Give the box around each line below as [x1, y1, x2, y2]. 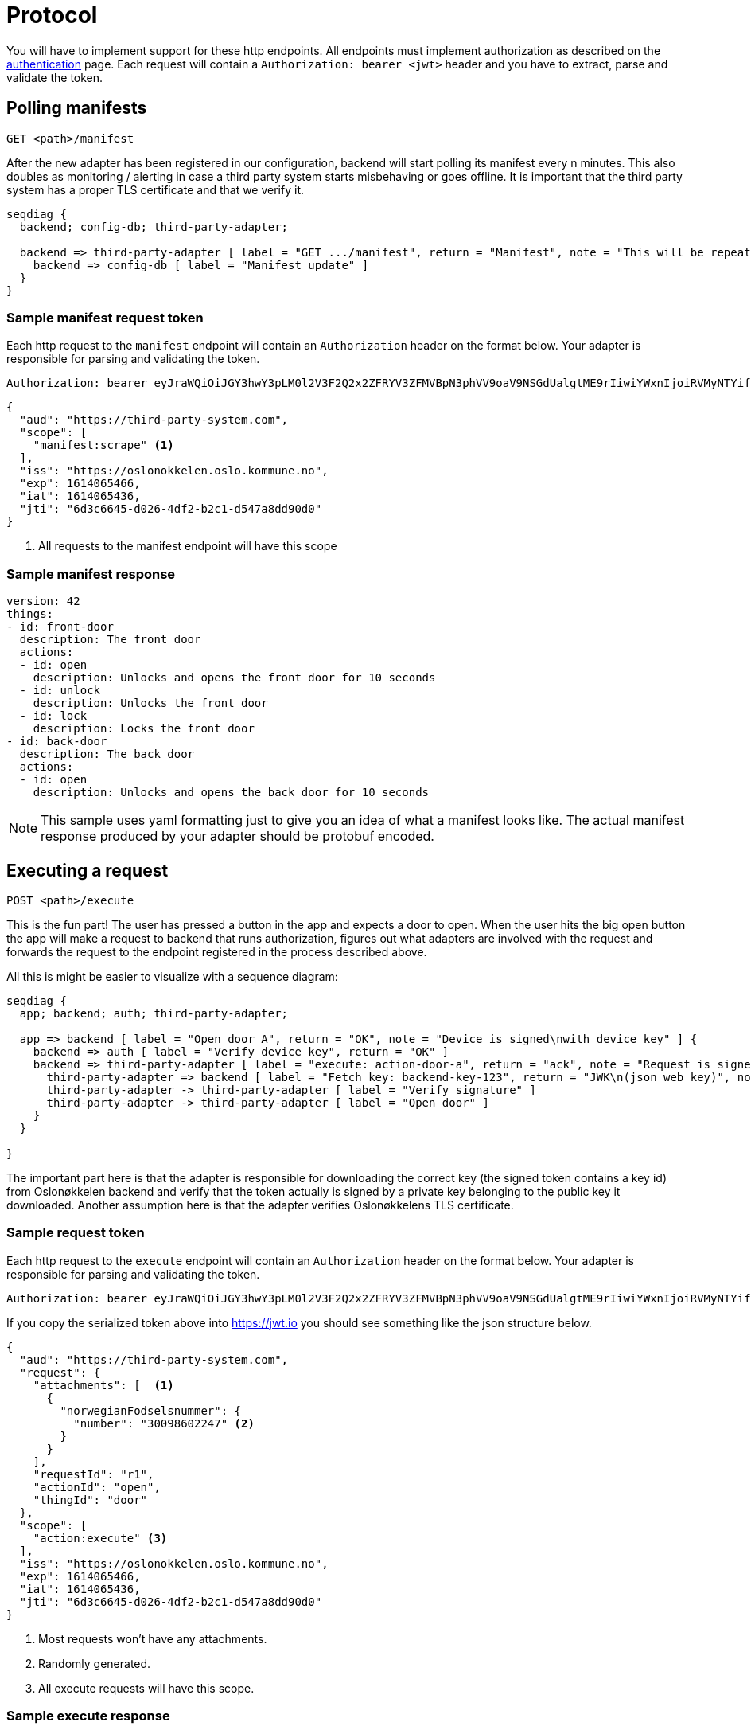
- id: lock [19, 709, 88, 723]
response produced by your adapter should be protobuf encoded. [41, 828, 434, 845]
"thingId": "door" [33, 1493, 148, 1506]
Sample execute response [6, 1708, 170, 1724]
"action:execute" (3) [33, 1531, 168, 1545]
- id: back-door [6, 735, 107, 748]
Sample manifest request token [6, 309, 204, 326]
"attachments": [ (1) [33, 1378, 174, 1392]
